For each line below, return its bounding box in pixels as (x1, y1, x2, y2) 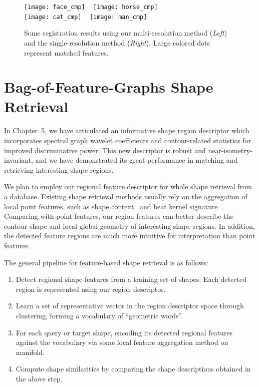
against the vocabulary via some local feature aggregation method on (16, 337, 228, 347)
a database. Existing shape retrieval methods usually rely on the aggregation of (4, 191, 247, 201)
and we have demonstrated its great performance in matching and (35, 155, 238, 165)
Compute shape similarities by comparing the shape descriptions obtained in (16, 363, 251, 374)
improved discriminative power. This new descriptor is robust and (4, 145, 206, 155)
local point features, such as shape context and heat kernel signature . (4, 201, 223, 211)
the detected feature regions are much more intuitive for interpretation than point (4, 230, 255, 241)
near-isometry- (208, 145, 252, 155)
